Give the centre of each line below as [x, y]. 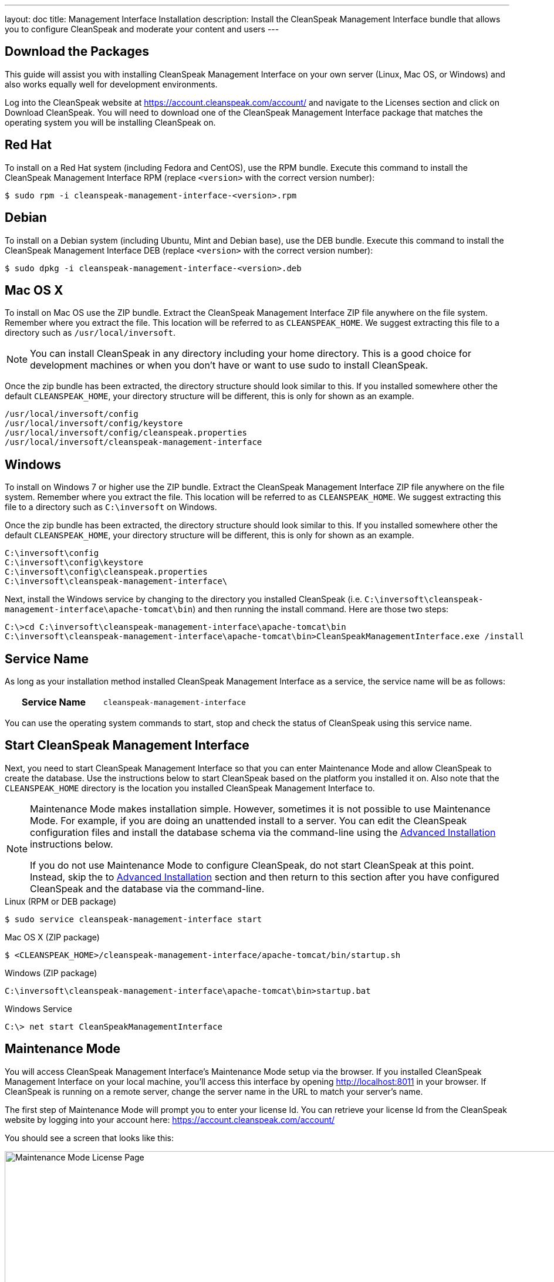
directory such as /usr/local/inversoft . [90, 333]
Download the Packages [77, 52]
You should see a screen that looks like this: [89, 1138]
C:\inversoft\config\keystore [74, 563]
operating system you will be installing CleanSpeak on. [110, 122]
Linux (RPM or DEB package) [61, 901]
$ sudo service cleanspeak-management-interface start [134, 919]
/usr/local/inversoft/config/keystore [94, 424]
